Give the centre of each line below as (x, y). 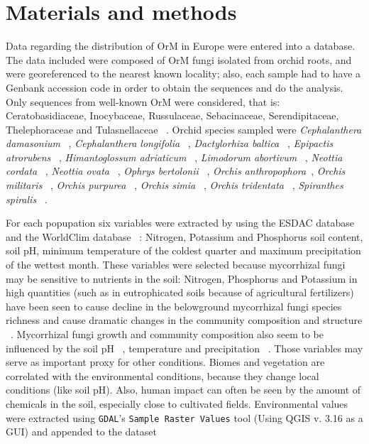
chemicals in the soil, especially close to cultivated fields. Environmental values (177, 403)
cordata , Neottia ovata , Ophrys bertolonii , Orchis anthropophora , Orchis (176, 171)
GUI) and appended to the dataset (81, 432)
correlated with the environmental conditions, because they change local (163, 375)
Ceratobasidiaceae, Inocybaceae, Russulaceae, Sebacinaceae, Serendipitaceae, (172, 115)
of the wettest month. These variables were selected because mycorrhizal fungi (176, 265)
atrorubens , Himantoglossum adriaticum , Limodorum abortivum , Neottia (174, 157)
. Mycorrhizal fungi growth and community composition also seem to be (167, 334)
